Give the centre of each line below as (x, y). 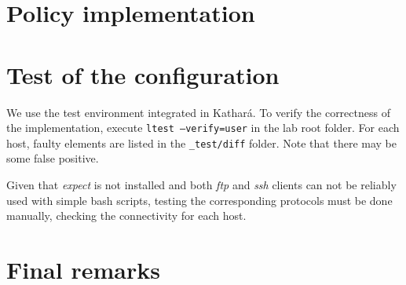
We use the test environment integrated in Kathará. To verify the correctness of (198, 112)
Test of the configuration (143, 74)
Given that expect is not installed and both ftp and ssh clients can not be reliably (201, 185)
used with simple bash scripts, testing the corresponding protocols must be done (199, 200)
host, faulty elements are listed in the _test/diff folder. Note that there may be (201, 142)
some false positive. (53, 158)
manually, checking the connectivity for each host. (126, 216)
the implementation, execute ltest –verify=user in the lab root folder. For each (203, 128)
